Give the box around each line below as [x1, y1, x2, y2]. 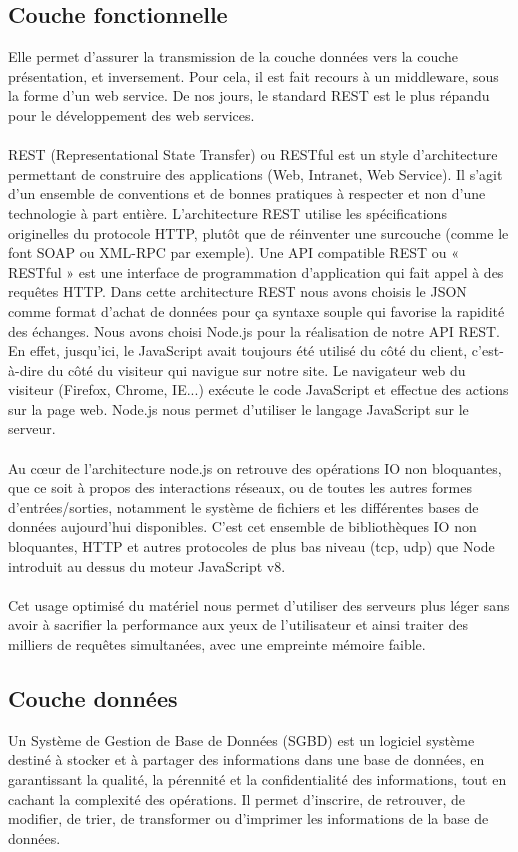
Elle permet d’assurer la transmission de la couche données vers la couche [8, 46, 459, 67]
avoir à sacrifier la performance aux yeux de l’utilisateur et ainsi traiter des [8, 614, 468, 635]
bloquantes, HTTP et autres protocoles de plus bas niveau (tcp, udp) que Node [8, 536, 495, 557]
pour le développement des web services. [8, 104, 255, 125]
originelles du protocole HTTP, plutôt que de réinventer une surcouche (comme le [8, 222, 509, 243]
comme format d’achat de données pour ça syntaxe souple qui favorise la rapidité [8, 300, 505, 321]
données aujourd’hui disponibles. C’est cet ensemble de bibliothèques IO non [8, 516, 477, 537]
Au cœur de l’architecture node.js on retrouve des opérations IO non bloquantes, [8, 457, 502, 478]
